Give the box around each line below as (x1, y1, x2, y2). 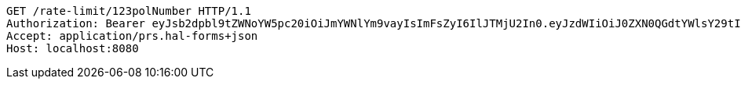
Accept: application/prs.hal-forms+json (6, 30, 258, 42)
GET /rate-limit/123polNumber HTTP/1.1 (6, 5, 251, 17)
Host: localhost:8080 (6, 42, 139, 55)
